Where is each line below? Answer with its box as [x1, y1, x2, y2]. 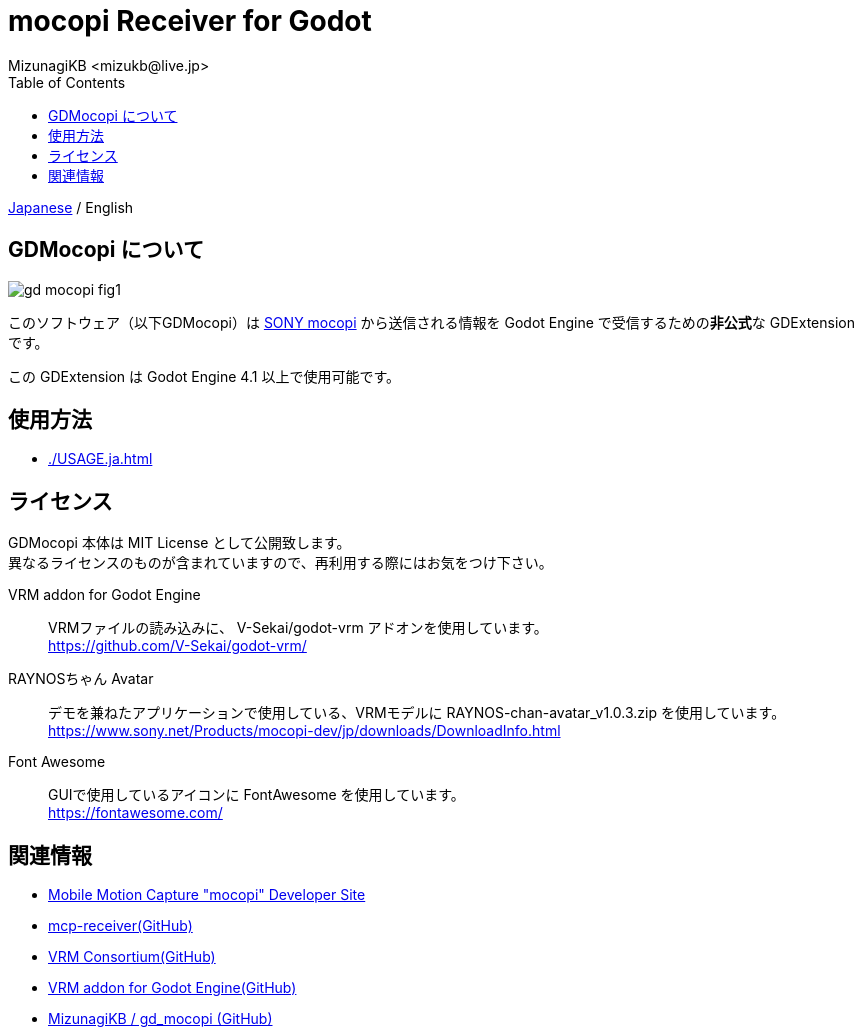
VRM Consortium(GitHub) [48, 948, 216, 966]
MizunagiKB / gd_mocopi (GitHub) [48, 1010, 273, 1028]
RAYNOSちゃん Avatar [8, 670, 154, 688]
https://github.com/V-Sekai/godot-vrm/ [48, 637, 307, 655]
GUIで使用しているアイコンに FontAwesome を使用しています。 [48, 786, 465, 804]
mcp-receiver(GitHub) [48, 917, 193, 935]
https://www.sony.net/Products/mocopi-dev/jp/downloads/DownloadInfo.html [48, 722, 561, 740]
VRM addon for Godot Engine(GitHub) [48, 979, 297, 997]
